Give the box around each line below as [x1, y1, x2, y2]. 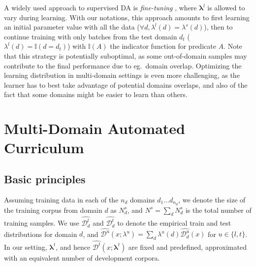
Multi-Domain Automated [4, 118, 185, 138]
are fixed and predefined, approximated [128, 241, 247, 252]
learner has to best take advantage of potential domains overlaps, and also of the [4, 79, 248, 90]
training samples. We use [4, 218, 79, 228]
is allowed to [207, 2, 245, 12]
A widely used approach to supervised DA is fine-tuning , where [4, 2, 197, 12]
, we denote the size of [178, 194, 246, 204]
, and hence [56, 241, 91, 252]
